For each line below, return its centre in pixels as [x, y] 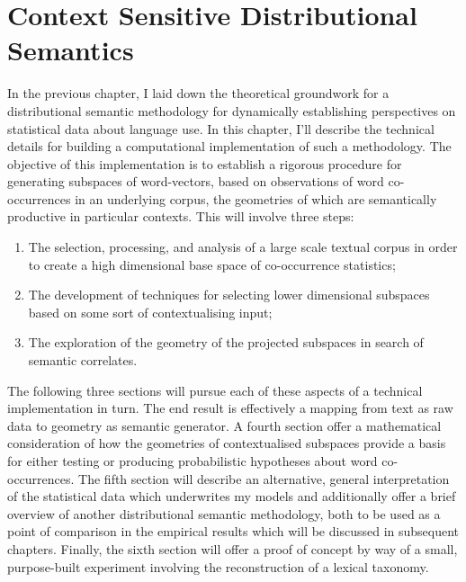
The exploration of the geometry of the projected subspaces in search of [226, 342]
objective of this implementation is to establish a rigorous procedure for [205, 163]
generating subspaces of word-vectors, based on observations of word [196, 181]
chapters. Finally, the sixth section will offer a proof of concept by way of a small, [233, 548]
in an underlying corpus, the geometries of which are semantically [256, 198]
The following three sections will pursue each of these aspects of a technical [215, 390]
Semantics [71, 50]
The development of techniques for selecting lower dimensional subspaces [229, 295]
